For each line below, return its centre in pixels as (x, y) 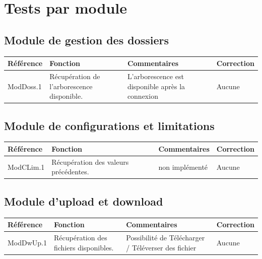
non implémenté (183, 167)
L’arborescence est (155, 76)
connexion (143, 96)
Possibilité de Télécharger (166, 237)
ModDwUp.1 (27, 242)
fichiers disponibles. (84, 247)
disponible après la (156, 86)
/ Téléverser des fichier (161, 247)
